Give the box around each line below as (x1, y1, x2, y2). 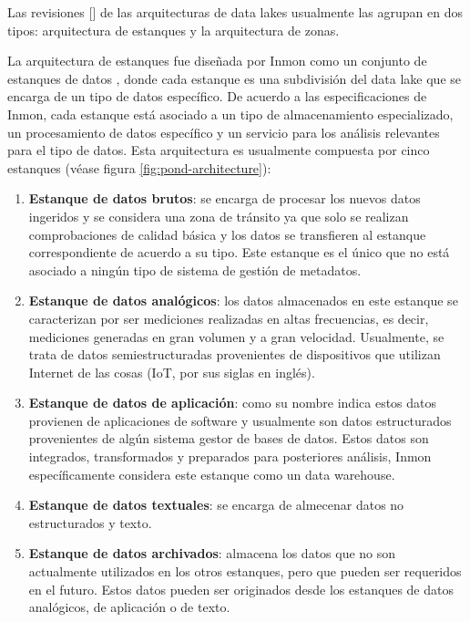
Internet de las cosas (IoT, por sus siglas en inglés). (28, 362, 315, 381)
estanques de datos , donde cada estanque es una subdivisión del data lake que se (7, 68, 461, 88)
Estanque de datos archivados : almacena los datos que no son (28, 544, 396, 563)
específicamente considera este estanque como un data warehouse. (28, 464, 395, 483)
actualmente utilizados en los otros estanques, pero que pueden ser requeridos (28, 562, 462, 581)
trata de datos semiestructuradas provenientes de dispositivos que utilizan (28, 345, 441, 364)
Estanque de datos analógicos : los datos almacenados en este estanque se (28, 291, 458, 310)
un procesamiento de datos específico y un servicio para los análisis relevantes (7, 122, 440, 141)
